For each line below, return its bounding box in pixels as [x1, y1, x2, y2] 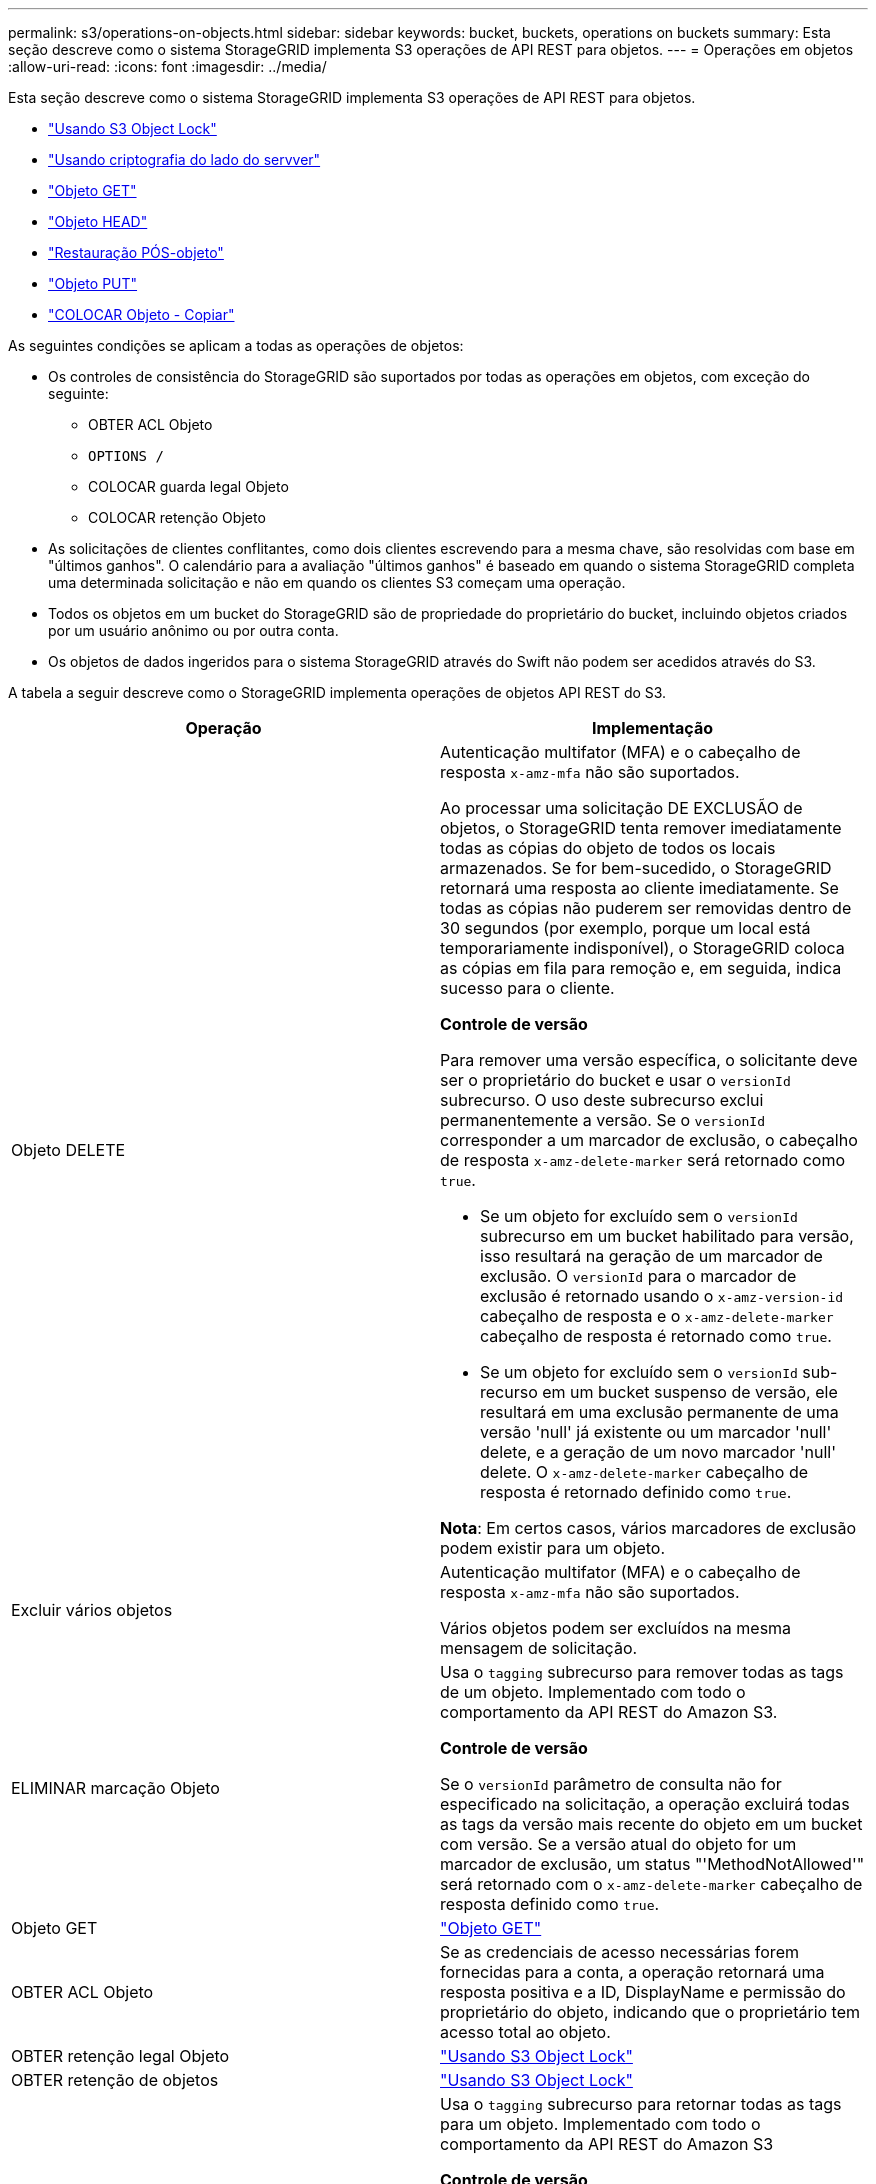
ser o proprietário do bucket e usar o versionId [440, 1070, 791, 1090]
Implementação [591, 718, 714, 738]
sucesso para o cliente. [440, 978, 615, 998]
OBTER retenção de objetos [11, 2070, 219, 2090]
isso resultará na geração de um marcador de [480, 1246, 823, 1266]
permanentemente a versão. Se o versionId [440, 1110, 766, 1130]
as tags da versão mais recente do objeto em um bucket [440, 1814, 863, 1834]
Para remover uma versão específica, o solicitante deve [440, 1050, 858, 1070]
